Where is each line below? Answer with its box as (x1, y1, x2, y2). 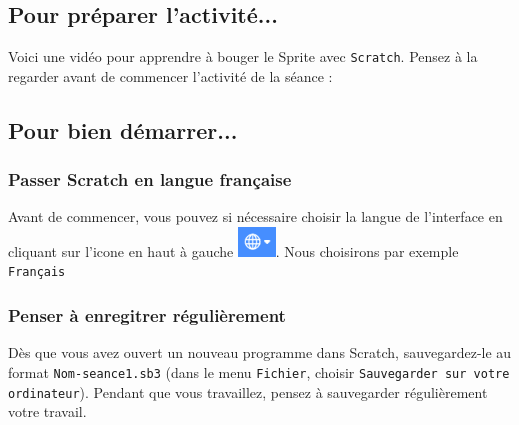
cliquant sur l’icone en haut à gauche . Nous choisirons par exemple (8, 240, 459, 261)
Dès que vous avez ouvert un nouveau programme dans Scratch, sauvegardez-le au (8, 342, 512, 363)
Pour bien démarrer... (8, 114, 238, 145)
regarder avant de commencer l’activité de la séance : (8, 65, 333, 86)
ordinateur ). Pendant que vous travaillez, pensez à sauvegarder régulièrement (8, 381, 488, 402)
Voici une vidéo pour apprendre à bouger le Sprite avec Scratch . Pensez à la (8, 46, 478, 67)
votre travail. (8, 401, 87, 422)
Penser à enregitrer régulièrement (8, 302, 286, 327)
